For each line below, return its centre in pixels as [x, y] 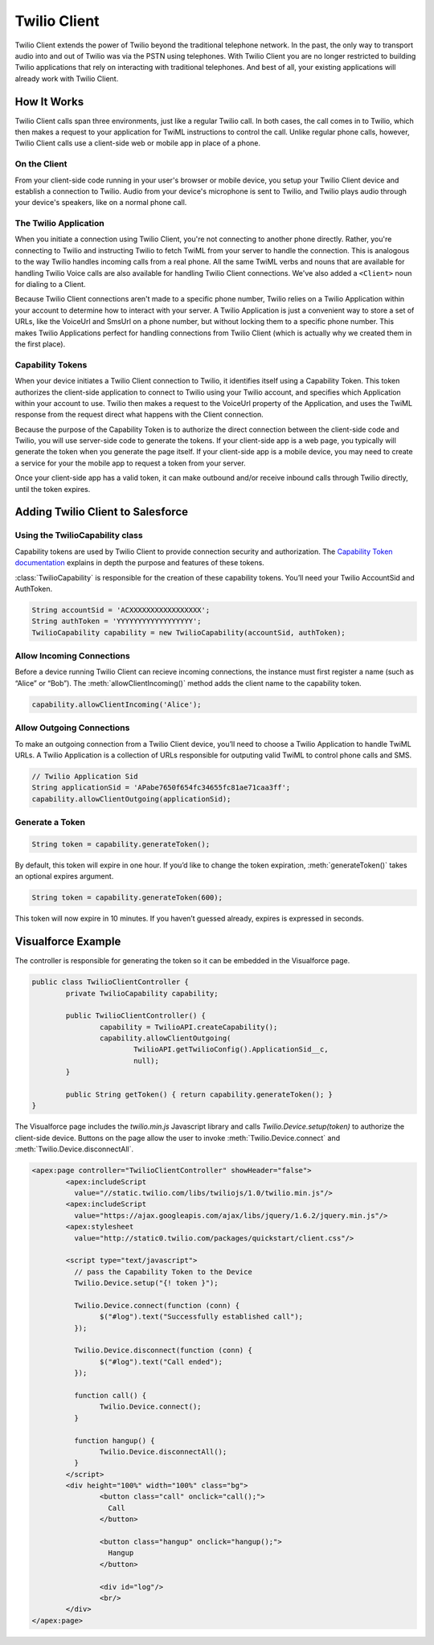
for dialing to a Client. [50, 285]
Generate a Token [50, 822]
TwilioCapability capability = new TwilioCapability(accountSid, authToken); [188, 632]
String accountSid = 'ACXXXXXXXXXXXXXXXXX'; [121, 610]
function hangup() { [115, 1440]
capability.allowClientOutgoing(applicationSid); [131, 799]
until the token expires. [53, 489]
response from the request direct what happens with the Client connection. [139, 415]
